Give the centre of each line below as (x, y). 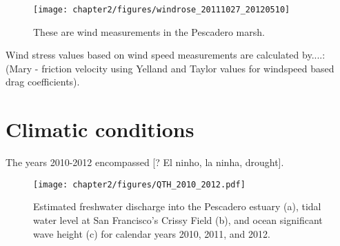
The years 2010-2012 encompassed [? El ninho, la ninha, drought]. (145, 162)
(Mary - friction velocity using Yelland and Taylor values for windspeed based (170, 68)
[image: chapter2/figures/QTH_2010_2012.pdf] (139, 184)
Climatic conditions (100, 129)
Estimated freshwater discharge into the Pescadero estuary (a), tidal (177, 206)
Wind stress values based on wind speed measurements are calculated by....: (166, 55)
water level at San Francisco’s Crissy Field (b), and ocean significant (178, 220)
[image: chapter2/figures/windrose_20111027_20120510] (162, 10)
